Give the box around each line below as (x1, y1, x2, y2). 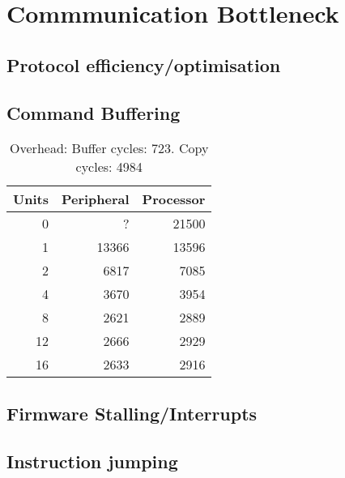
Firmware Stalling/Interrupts (6, 400, 258, 425)
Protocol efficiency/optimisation (6, 52, 281, 77)
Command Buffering (6, 100, 181, 125)
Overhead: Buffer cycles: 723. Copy (10, 139, 209, 158)
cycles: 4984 (75, 157, 143, 177)
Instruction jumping (6, 448, 178, 473)
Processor (142, 190, 206, 209)
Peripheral (61, 190, 130, 209)
